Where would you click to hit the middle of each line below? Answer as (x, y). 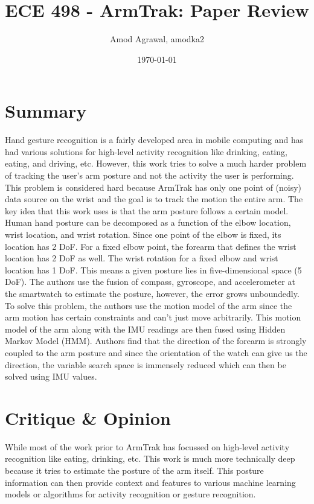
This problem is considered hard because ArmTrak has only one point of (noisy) (153, 187)
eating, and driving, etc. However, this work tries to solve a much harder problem (156, 163)
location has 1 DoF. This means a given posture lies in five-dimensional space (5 (153, 270)
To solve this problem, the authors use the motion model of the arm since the (149, 305)
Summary (46, 111)
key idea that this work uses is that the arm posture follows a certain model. (147, 210)
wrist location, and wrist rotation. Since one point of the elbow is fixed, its (143, 234)
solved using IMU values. (51, 376)
